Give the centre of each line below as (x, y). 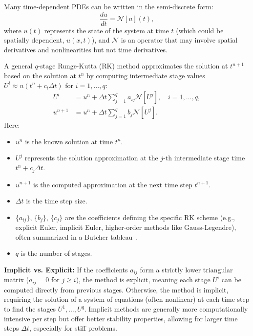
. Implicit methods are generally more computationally (166, 309)
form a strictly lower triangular (186, 269)
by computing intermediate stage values (146, 76)
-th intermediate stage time (204, 158)
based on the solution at (40, 76)
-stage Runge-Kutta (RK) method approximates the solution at (133, 66)
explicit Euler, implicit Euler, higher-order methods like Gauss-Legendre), (126, 227)
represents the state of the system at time (106, 30)
